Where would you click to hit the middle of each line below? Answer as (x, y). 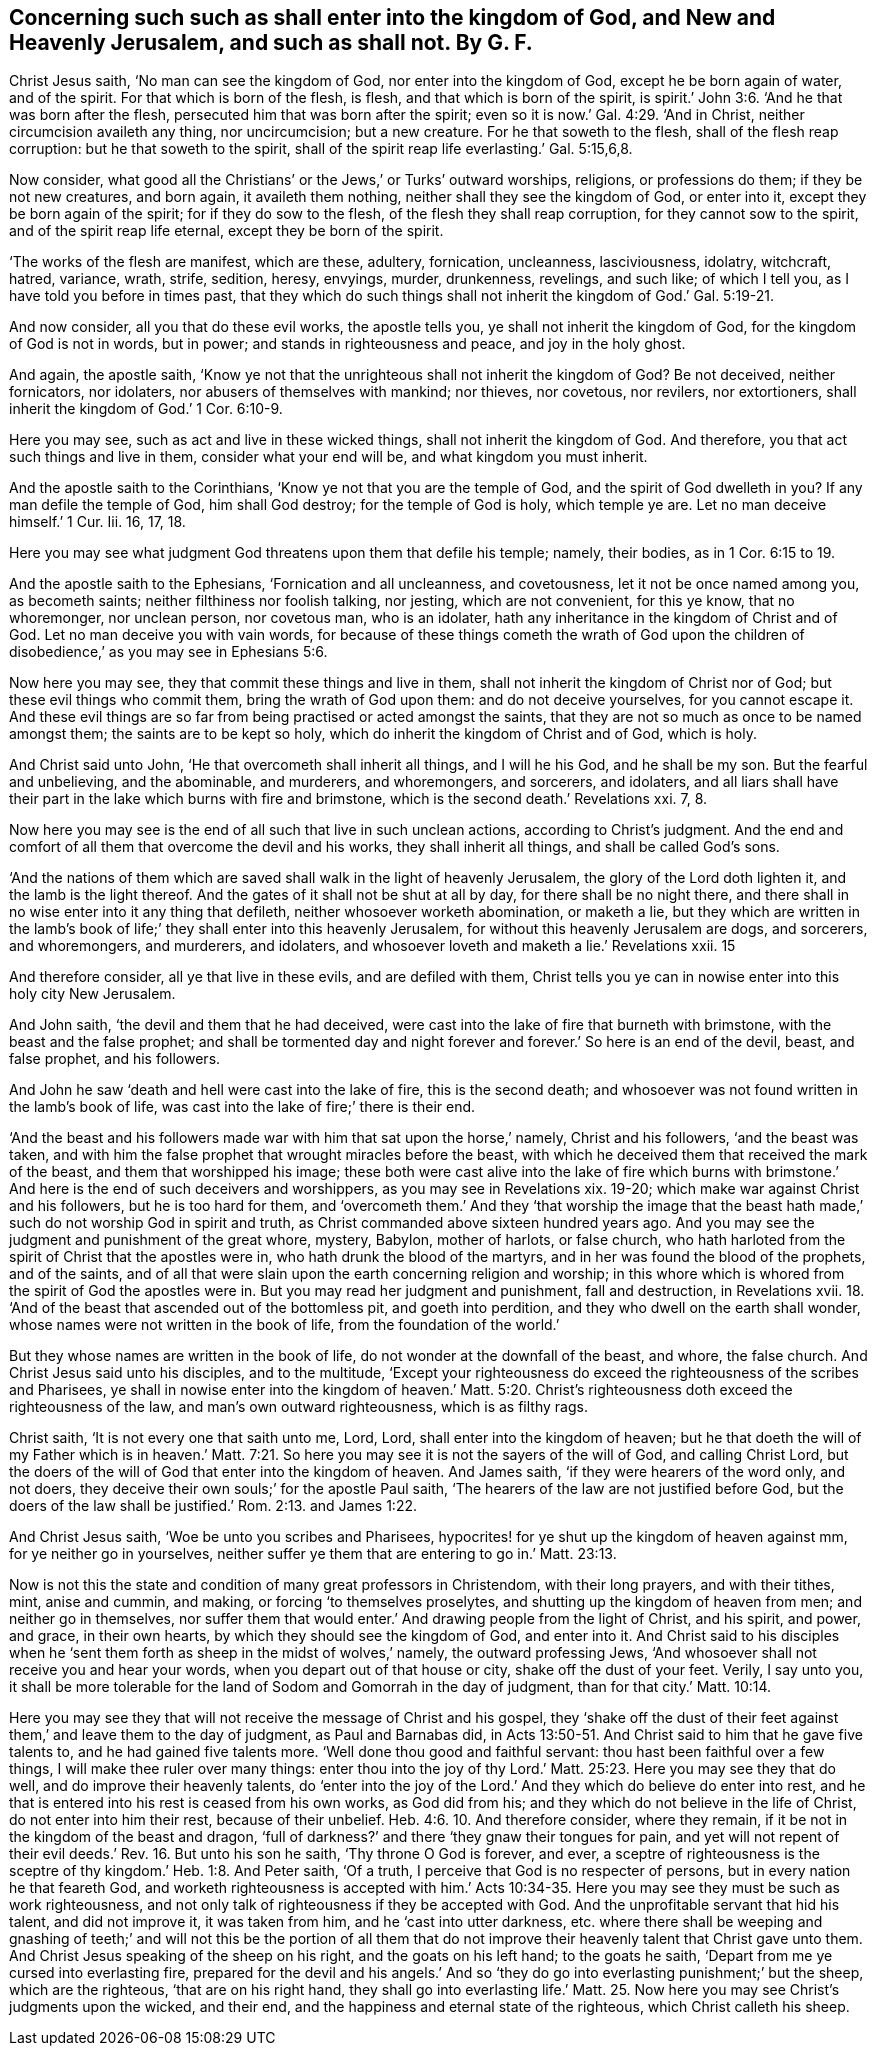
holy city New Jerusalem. (92, 994)
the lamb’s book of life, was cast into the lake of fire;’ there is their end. (242, 1107)
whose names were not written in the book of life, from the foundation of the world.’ (284, 1325)
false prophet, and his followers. (115, 1059)
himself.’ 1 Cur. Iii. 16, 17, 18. (97, 522)
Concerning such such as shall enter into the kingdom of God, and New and (392, 17)
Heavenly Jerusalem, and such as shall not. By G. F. (271, 42)
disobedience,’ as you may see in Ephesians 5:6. (168, 652)
